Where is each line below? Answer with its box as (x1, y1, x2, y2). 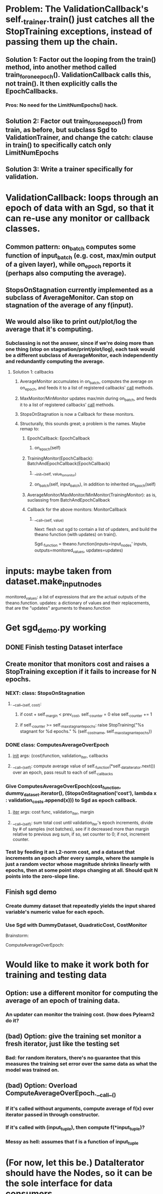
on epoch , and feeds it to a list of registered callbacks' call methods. (19, 385, 154, 392)
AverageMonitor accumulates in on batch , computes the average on (19, 378, 153, 386)
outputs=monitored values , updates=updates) (34, 547, 123, 554)
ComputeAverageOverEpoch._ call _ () (5, 1089, 116, 1099)
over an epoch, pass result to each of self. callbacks (12, 769, 113, 777)
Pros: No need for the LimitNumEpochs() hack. (5, 102, 118, 109)
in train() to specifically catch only (5, 141, 111, 149)
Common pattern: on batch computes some (5, 243, 136, 252)
